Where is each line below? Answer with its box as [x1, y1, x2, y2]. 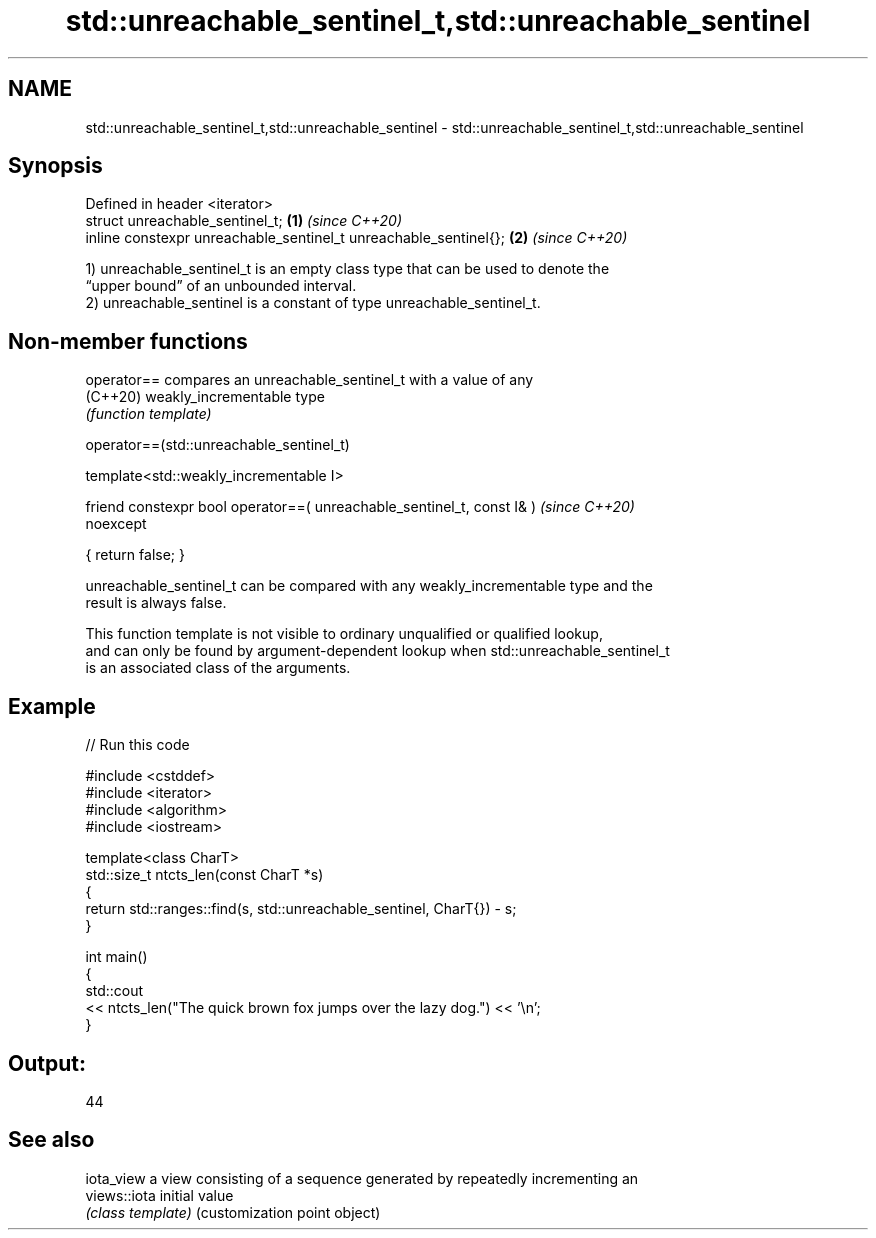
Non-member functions [8, 328, 248, 354]
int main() [85, 948, 148, 966]
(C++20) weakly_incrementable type [85, 388, 325, 406]
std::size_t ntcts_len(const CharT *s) [85, 866, 324, 884]
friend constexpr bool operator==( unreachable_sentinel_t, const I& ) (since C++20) [85, 498, 635, 516]
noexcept [85, 515, 147, 533]
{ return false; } [85, 546, 185, 564]
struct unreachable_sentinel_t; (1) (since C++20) [85, 212, 403, 230]
